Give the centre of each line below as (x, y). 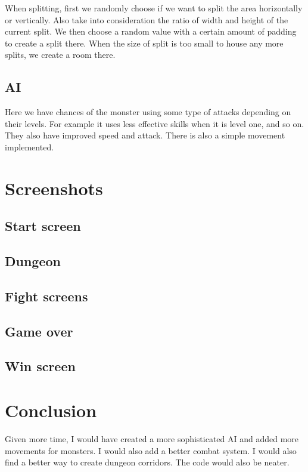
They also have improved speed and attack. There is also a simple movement (145, 135)
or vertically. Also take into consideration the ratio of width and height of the (147, 19)
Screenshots (54, 188)
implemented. (29, 146)
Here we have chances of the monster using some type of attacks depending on (148, 112)
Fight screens (46, 296)
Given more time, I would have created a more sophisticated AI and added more (152, 438)
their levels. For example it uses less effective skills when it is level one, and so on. (155, 123)
